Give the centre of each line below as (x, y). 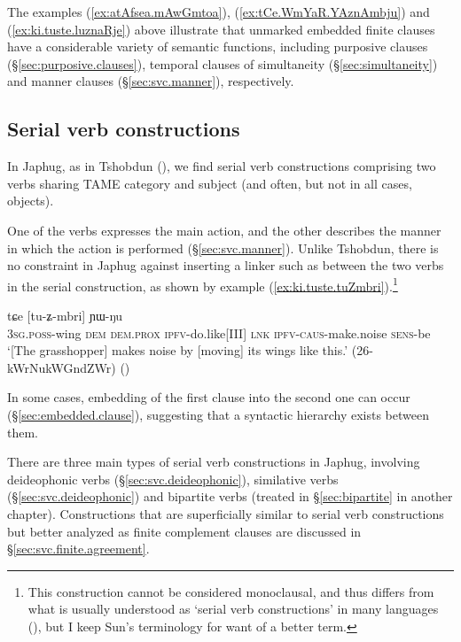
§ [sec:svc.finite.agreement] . (78, 549)
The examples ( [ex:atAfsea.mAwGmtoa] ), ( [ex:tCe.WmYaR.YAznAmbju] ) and (219, 12)
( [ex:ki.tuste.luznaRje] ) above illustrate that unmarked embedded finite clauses (221, 29)
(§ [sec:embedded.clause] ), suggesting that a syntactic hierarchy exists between (218, 414)
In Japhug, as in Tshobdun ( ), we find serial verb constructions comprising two (222, 166)
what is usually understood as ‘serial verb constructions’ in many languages (233, 609)
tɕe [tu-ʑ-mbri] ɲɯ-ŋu (65, 315)
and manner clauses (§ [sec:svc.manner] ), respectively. (151, 81)
